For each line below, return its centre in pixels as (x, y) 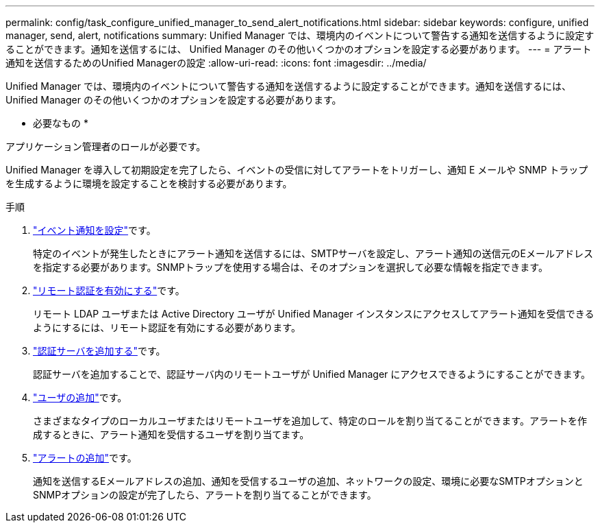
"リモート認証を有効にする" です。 (109, 290)
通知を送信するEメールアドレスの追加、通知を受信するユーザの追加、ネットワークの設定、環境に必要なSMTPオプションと (308, 481)
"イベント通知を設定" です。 (95, 230)
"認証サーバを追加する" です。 (99, 351)
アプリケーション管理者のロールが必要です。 (106, 146)
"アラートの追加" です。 (85, 458)
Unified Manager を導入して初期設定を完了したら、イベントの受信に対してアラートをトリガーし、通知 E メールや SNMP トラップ (297, 170)
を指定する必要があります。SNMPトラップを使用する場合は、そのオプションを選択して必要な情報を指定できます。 (290, 267)
